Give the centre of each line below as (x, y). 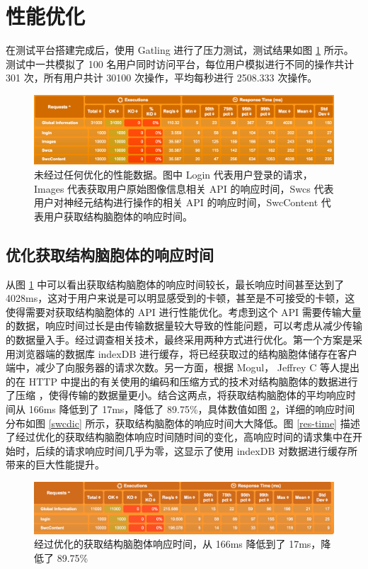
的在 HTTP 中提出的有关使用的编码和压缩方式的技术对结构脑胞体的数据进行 (182, 381)
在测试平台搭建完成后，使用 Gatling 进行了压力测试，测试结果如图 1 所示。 (180, 50)
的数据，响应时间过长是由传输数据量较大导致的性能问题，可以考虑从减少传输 (184, 326)
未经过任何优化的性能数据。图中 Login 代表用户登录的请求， (173, 175)
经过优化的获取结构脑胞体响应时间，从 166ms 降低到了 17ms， (178, 544)
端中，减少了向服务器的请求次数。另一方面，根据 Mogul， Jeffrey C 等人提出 (183, 367)
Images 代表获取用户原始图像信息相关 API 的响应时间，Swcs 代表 (184, 188)
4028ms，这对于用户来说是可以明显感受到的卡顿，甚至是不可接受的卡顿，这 (180, 298)
